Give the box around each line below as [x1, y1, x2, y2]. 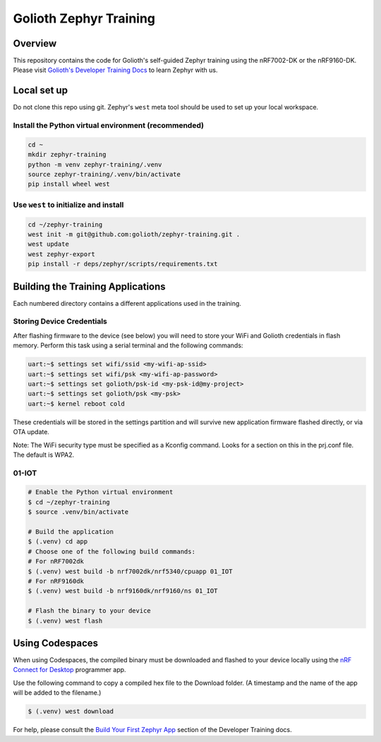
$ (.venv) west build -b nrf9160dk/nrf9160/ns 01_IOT [28, 587, 218, 595]
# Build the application [28, 528, 114, 536]
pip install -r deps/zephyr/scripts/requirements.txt [28, 260, 218, 268]
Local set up [13, 85, 68, 97]
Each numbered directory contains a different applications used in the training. [13, 299, 241, 307]
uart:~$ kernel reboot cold [28, 400, 125, 407]
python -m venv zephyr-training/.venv [28, 160, 162, 169]
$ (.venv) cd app [28, 537, 88, 546]
